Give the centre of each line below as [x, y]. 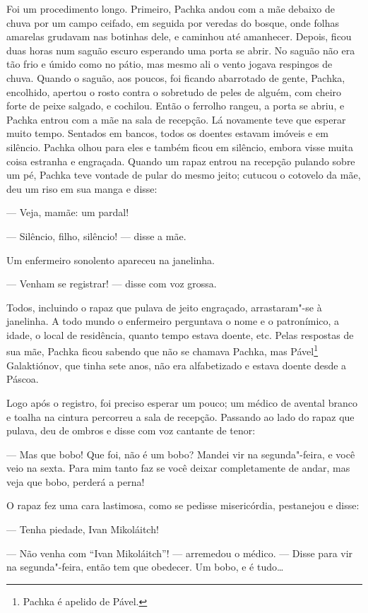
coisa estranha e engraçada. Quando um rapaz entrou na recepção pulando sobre [181, 161]
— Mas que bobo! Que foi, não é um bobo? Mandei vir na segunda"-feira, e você [181, 454]
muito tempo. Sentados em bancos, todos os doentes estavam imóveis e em [167, 133]
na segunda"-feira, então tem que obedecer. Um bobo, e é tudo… [145, 567]
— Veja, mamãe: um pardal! [68, 212]
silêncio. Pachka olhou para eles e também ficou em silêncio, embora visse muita [180, 147]
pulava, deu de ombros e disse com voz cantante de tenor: [131, 430]
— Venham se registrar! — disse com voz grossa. [112, 284]
